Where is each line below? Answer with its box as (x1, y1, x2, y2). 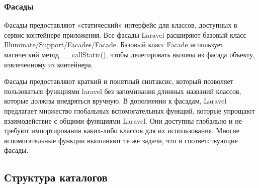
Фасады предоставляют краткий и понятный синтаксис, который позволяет (4, 76, 233, 86)
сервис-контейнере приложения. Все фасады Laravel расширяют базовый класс (4, 29, 246, 40)
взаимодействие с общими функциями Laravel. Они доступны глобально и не (4, 115, 242, 126)
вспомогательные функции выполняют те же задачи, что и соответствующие (4, 135, 238, 145)
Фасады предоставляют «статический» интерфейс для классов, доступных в (4, 20, 237, 30)
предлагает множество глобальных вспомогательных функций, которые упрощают (4, 105, 255, 116)
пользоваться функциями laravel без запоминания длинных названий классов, (4, 85, 241, 96)
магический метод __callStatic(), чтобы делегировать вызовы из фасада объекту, (4, 49, 255, 59)
